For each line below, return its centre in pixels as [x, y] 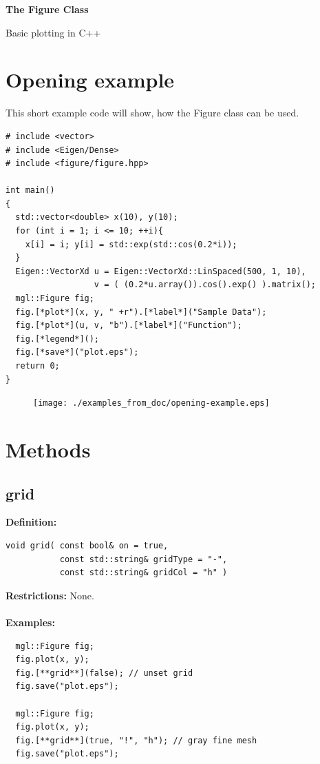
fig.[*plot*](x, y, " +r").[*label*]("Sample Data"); [141, 312]
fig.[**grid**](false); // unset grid [104, 673]
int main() [30, 190]
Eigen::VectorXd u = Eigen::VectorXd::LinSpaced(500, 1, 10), [161, 271]
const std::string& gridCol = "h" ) [143, 573]
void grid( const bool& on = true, [87, 546]
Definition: [31, 522]
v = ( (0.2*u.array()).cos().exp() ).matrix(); [205, 285]
